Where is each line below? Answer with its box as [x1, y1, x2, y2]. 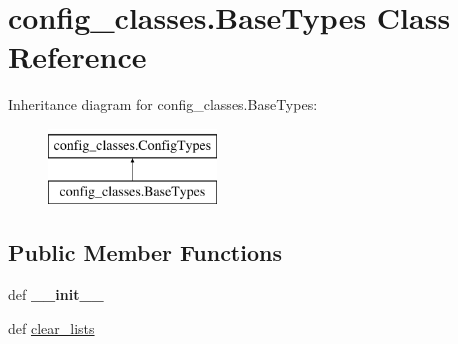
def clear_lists [8, 317, 95, 338]
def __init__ [8, 284, 104, 305]
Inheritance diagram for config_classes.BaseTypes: [8, 94, 318, 115]
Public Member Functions [8, 237, 282, 268]
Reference [8, 36, 147, 77]
